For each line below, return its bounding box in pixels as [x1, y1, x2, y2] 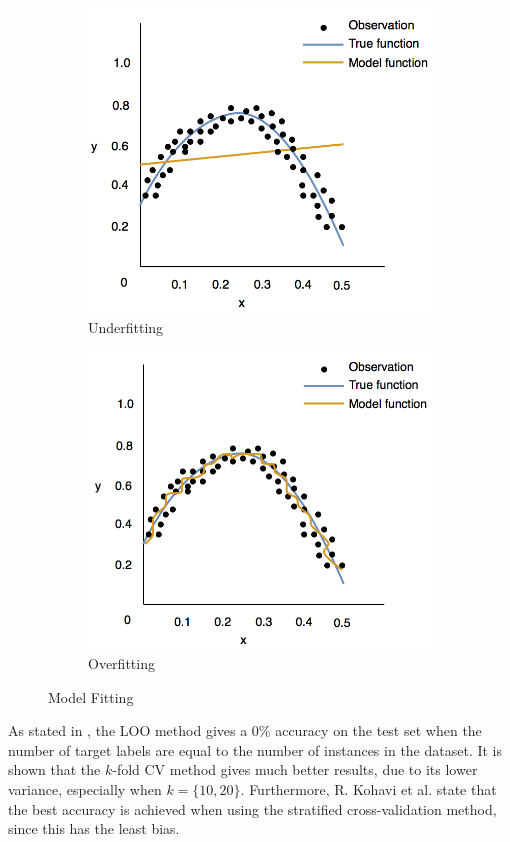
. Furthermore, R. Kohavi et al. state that [240, 778, 497, 799]
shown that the [8, 759, 101, 780]
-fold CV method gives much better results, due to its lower [112, 759, 478, 780]
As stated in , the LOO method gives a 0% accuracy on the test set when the [8, 720, 482, 741]
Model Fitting [48, 686, 134, 707]
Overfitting [88, 652, 155, 673]
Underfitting [88, 316, 164, 337]
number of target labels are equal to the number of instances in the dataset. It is [8, 739, 503, 760]
